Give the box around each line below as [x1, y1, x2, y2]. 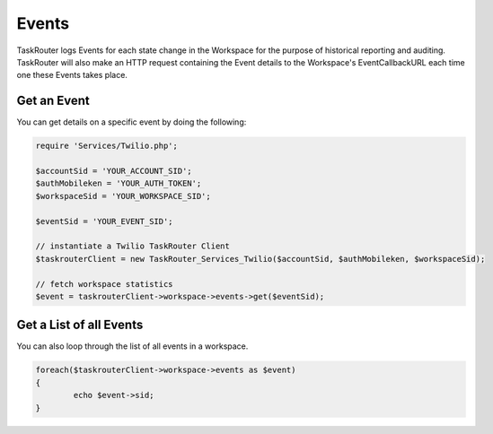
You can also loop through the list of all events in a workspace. [16, 341, 249, 352]
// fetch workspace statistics [35, 279, 174, 289]
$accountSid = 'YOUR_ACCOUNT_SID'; [35, 166, 192, 176]
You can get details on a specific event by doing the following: [16, 117, 247, 127]
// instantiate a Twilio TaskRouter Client [35, 241, 231, 251]
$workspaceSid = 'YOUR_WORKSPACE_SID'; [35, 191, 211, 201]
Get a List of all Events [16, 317, 144, 333]
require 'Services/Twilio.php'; [35, 141, 179, 152]
